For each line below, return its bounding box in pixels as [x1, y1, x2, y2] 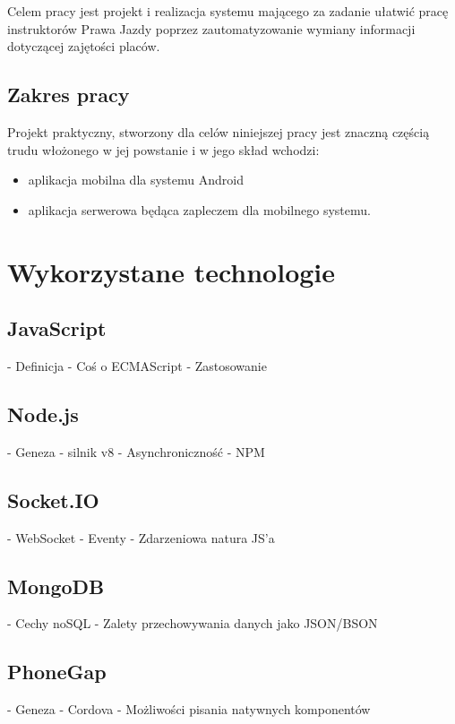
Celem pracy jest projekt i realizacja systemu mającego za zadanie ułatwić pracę [7, 2, 449, 20]
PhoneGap [7, 658, 107, 685]
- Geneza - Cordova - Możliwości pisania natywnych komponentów [7, 700, 371, 719]
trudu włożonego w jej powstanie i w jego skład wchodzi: [7, 140, 320, 159]
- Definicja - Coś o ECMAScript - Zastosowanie [7, 356, 267, 375]
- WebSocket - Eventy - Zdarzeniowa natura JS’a [7, 528, 275, 547]
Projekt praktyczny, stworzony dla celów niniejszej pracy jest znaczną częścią [7, 122, 430, 141]
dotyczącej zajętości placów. [7, 37, 160, 56]
